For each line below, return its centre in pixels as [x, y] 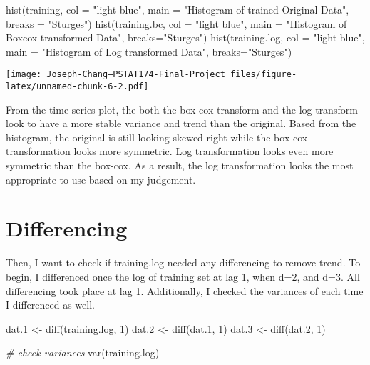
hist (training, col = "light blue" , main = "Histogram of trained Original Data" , [178, 9]
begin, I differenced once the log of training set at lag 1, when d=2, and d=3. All [183, 276]
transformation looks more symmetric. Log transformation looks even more [170, 151]
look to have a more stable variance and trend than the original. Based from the [181, 123]
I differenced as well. [50, 305]
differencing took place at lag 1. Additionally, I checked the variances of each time [185, 290]
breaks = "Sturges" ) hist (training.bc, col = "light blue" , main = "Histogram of [176, 23]
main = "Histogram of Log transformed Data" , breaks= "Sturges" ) [149, 51]
